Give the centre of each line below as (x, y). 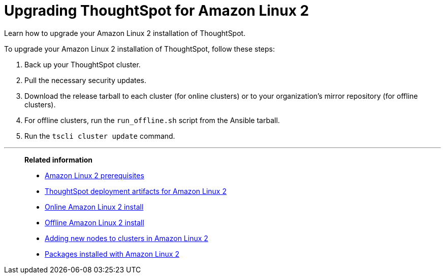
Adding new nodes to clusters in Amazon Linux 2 (126, 238)
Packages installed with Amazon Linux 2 (112, 254)
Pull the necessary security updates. (86, 80)
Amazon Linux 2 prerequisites (94, 175)
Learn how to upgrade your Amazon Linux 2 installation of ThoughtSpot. (125, 33)
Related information (59, 160)
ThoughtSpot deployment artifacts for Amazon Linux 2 (136, 191)
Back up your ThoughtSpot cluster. (83, 64)
